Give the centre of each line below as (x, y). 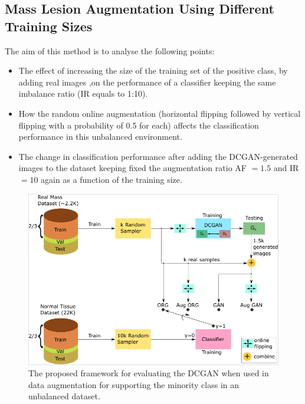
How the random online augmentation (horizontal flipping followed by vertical (160, 113)
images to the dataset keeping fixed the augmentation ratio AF (132, 168)
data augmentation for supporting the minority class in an (134, 384)
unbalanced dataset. (64, 396)
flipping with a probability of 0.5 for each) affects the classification (139, 125)
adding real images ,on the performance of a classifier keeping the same (147, 82)
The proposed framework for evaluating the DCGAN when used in (149, 373)
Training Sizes (49, 26)
